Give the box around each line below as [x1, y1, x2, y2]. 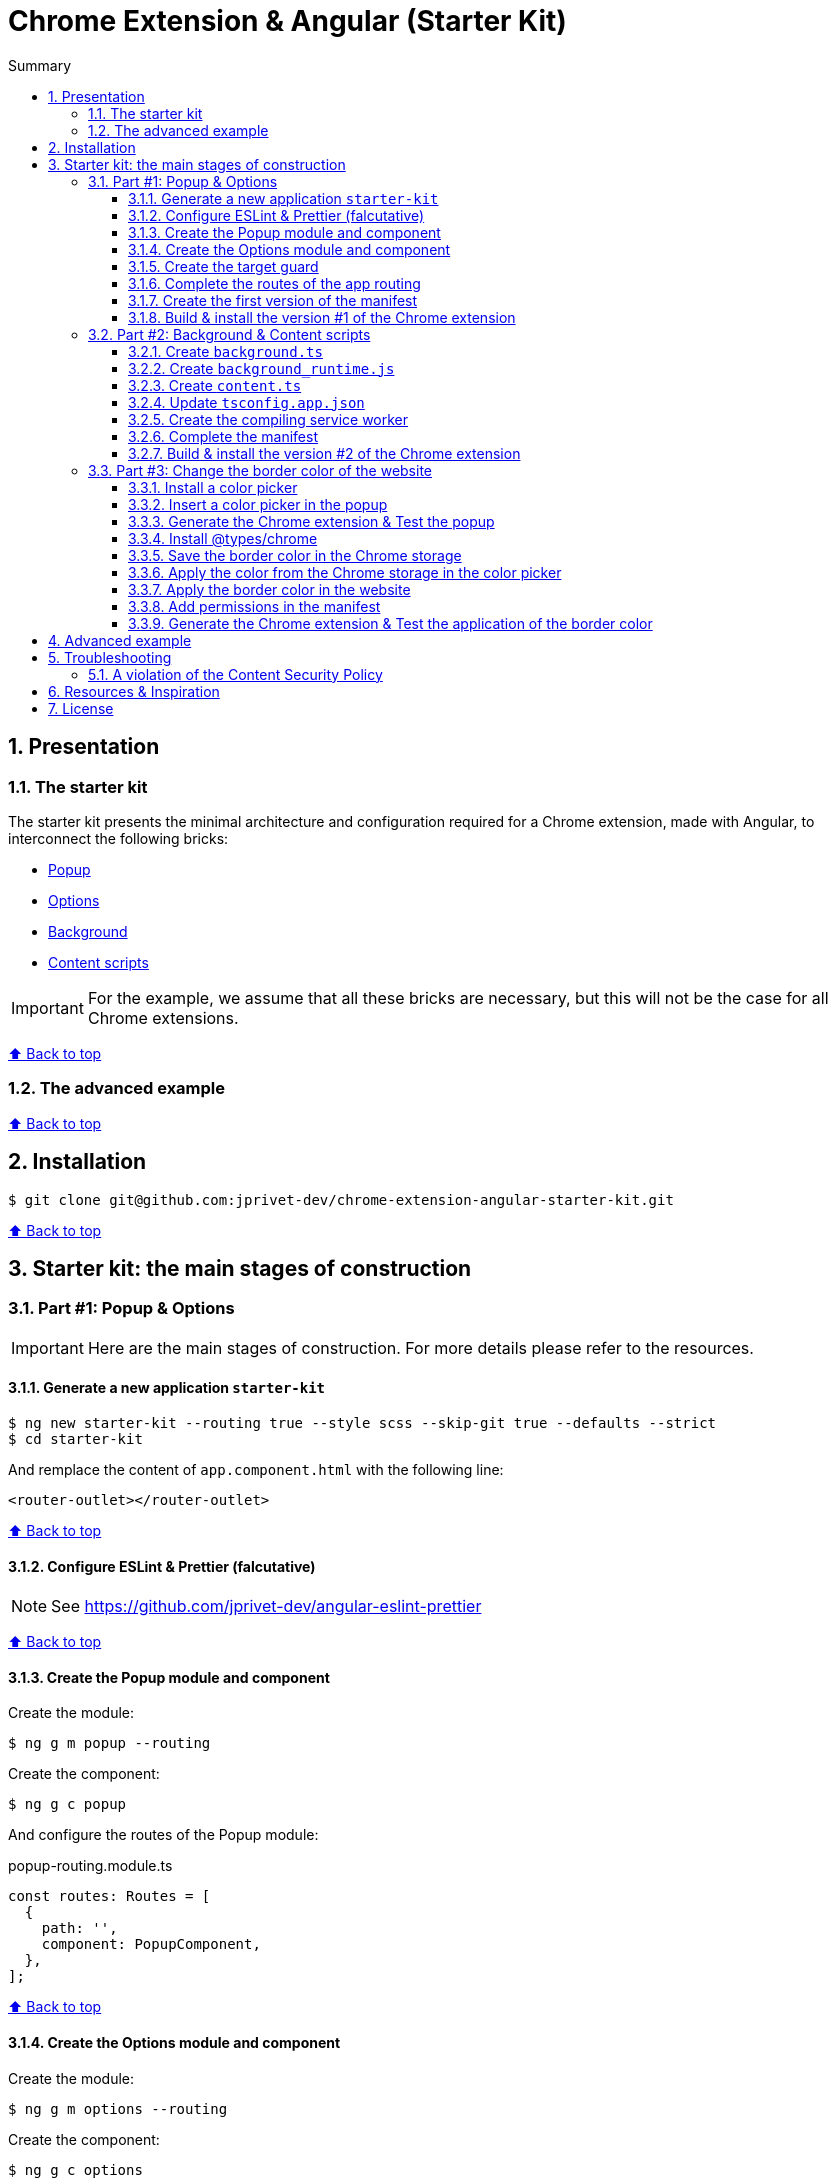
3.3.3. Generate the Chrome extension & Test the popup [128, 512, 495, 530]
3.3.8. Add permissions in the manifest [128, 597, 381, 615]
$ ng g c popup [8, 1796, 127, 1813]
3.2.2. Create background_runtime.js [128, 359, 395, 377]
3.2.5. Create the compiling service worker [128, 410, 409, 428]
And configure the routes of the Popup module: [8, 1826, 319, 1844]
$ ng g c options [8, 2161, 143, 2178]
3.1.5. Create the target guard [128, 257, 319, 275]
